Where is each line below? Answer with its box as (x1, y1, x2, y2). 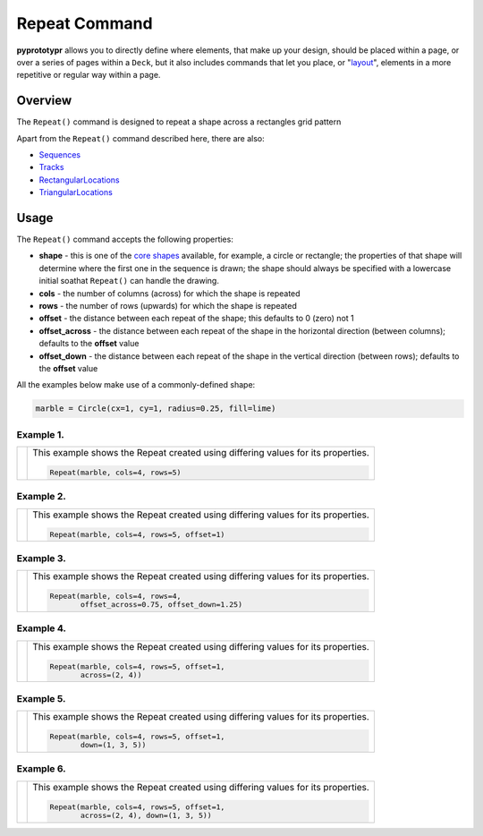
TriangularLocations (38, 187, 114, 198)
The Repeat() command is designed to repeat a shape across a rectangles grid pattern (16, 116, 342, 127)
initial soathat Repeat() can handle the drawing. (38, 276, 219, 286)
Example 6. (16, 763, 66, 775)
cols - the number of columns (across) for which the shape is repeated (38, 287, 301, 299)
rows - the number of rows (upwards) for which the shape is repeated (38, 301, 297, 311)
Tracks (38, 162, 64, 173)
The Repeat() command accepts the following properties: (16, 234, 234, 245)
